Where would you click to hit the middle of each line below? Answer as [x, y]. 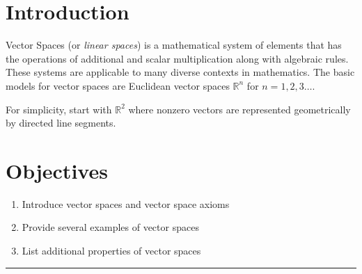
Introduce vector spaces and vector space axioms [126, 203]
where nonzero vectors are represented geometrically [239, 109]
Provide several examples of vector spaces [110, 227]
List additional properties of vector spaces [111, 250]
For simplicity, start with [59, 109]
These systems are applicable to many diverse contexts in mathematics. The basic [180, 72]
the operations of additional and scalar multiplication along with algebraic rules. [177, 58]
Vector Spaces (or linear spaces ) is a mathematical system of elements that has [174, 45]
